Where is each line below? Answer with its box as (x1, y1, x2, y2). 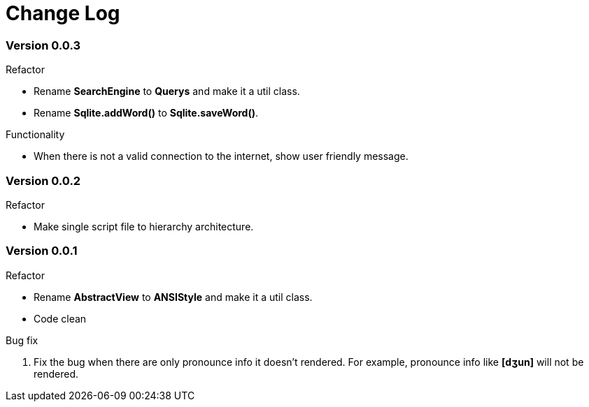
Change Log (6, 1, 120, 25)
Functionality (6, 128, 65, 141)
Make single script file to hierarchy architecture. (34, 220, 254, 232)
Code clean (34, 312, 87, 325)
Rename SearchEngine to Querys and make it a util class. (34, 85, 300, 98)
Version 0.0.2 (6, 173, 81, 188)
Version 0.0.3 (6, 38, 81, 52)
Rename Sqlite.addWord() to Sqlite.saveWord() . (34, 107, 259, 119)
